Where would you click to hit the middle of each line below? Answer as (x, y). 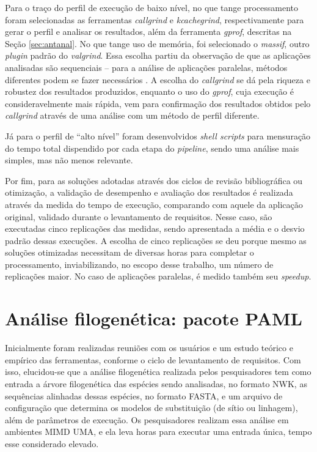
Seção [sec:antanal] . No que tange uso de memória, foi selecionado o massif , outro (157, 43)
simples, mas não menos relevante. (69, 160)
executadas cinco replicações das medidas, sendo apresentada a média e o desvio (155, 228)
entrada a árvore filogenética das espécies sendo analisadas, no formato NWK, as (156, 383)
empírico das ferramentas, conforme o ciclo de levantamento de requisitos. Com (153, 359)
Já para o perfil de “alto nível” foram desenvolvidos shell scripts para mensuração (158, 135)
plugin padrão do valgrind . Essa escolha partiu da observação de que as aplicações (158, 55)
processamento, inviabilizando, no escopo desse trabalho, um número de (139, 264)
